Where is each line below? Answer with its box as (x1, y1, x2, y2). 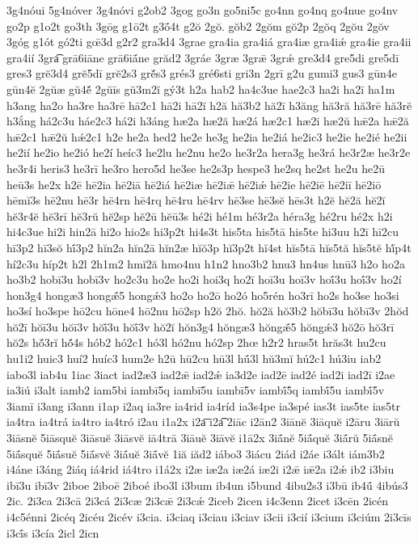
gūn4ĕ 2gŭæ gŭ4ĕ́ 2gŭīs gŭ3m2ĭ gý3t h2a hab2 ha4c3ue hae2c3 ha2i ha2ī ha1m (6, 80, 395, 97)
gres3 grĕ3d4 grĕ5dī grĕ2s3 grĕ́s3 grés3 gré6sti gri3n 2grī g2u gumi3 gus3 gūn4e (6, 65, 397, 82)
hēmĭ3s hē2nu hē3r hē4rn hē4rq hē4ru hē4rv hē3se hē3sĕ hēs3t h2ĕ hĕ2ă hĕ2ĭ (6, 192, 386, 209)
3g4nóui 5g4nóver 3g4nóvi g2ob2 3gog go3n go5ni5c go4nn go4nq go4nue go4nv (6, 2, 399, 18)
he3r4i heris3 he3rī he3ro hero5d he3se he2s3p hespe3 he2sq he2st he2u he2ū (6, 159, 386, 176)
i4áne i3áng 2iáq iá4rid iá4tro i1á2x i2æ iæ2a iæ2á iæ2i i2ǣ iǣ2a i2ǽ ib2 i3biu (6, 461, 395, 478)
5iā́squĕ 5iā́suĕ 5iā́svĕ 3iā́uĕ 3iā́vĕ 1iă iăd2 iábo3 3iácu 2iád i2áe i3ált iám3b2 (6, 445, 385, 462)
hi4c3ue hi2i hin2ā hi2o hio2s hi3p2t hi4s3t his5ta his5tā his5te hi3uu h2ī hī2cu (6, 223, 399, 240)
